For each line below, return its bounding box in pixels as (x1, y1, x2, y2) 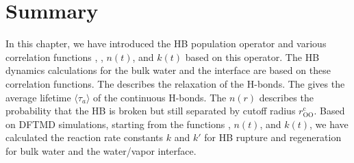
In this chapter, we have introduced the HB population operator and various (5, 36, 327, 51)
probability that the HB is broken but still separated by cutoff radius (5, 103, 296, 118)
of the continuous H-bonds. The (93, 90, 227, 104)
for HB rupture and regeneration (204, 130, 342, 145)
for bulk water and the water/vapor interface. (5, 143, 197, 158)
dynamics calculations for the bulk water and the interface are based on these (5, 63, 331, 77)
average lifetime (5, 90, 71, 104)
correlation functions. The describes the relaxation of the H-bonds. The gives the (5, 76, 345, 90)
